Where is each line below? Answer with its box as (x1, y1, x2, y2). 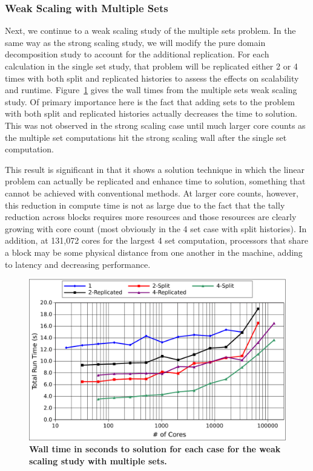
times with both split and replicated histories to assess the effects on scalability (5, 71, 299, 84)
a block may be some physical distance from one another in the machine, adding (5, 245, 303, 258)
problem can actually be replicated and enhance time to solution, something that (5, 175, 306, 187)
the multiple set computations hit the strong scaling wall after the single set (5, 131, 287, 143)
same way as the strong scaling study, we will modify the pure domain (5, 36, 266, 48)
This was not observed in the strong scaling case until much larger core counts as (5, 119, 306, 131)
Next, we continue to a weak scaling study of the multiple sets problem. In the (5, 24, 296, 37)
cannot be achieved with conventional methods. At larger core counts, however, (5, 186, 298, 199)
